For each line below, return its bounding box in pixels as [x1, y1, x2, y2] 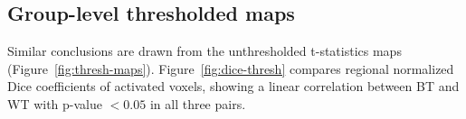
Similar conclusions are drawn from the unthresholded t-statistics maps [7, 41, 402, 60]
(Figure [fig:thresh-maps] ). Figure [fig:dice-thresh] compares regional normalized [7, 59, 454, 78]
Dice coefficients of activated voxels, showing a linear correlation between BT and [7, 77, 460, 96]
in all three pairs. [149, 94, 246, 113]
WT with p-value [7, 94, 102, 113]
